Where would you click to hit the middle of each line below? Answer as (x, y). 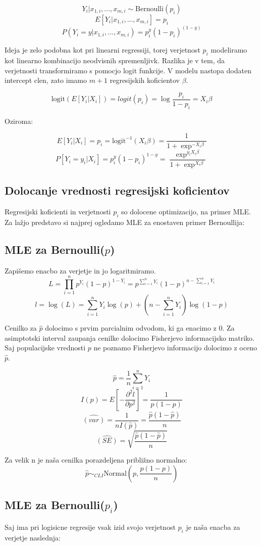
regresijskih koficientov (145, 80)
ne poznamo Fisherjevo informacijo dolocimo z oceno (175, 348)
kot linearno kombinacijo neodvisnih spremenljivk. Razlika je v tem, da (115, 60)
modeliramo (229, 50)
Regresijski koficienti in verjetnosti (58, 211)
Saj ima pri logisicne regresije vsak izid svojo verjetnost (90, 527)
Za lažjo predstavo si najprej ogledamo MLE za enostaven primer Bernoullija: (125, 222)
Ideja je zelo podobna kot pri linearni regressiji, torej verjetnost (102, 50)
